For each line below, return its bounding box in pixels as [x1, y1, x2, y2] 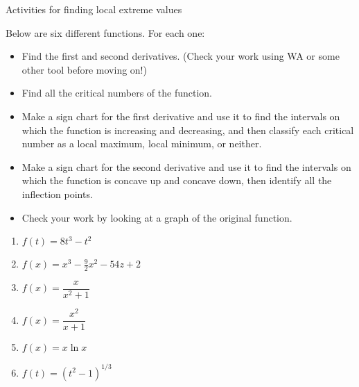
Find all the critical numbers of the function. [21, 85, 212, 100]
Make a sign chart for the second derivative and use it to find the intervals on [21, 159, 351, 174]
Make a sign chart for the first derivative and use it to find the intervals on [21, 108, 340, 123]
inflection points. [21, 186, 93, 201]
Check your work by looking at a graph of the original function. [21, 210, 292, 224]
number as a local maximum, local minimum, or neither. [21, 136, 262, 151]
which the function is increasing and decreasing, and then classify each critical [21, 122, 354, 137]
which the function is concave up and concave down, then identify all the [21, 173, 332, 188]
